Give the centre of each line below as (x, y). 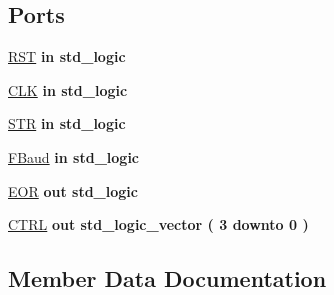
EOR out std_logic (73, 190)
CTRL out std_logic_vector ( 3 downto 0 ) (158, 224)
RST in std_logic (67, 56)
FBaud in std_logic (74, 156)
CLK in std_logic (68, 89)
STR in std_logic (67, 123)
